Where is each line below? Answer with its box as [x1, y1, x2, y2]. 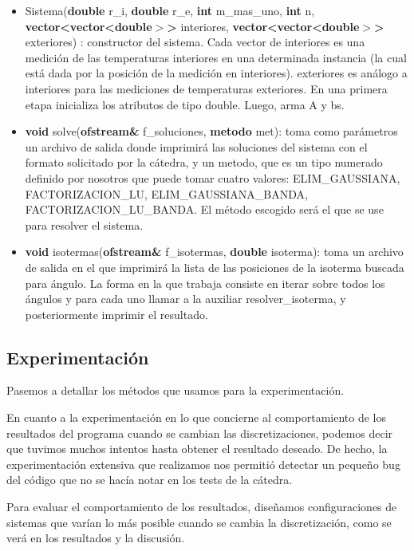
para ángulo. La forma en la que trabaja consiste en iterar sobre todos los [25, 274, 385, 291]
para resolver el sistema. [25, 216, 144, 233]
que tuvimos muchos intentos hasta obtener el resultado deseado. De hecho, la [6, 440, 388, 457]
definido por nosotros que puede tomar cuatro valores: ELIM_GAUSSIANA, [25, 169, 400, 186]
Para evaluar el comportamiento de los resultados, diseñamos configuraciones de [6, 498, 397, 515]
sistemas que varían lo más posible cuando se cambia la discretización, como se [6, 514, 392, 530]
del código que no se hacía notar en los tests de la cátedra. [6, 471, 293, 488]
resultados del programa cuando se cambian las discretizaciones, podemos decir [6, 424, 393, 441]
